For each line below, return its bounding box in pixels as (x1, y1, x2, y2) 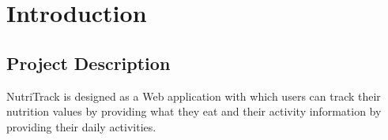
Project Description (6, 50, 171, 75)
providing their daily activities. (6, 118, 156, 134)
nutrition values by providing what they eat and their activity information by (6, 103, 382, 120)
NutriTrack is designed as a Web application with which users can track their (6, 87, 381, 104)
